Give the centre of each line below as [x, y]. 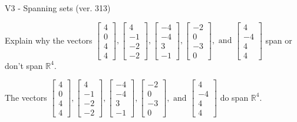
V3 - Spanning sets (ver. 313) [58, 8]
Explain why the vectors [49, 40]
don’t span [24, 65]
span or [279, 40]
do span [234, 97]
